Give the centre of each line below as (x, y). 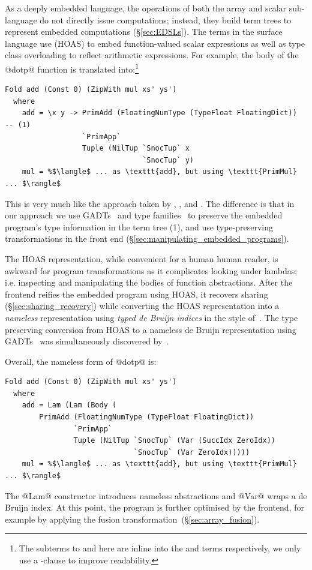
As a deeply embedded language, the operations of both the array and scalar (146, 8)
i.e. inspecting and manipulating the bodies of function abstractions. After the (149, 282)
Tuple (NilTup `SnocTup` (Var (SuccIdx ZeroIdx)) (175, 441)
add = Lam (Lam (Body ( (69, 405)
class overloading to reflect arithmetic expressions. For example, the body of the (152, 55)
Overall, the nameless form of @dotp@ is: (81, 361)
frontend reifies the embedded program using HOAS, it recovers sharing (136, 294)
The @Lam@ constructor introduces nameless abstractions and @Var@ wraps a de (156, 495)
